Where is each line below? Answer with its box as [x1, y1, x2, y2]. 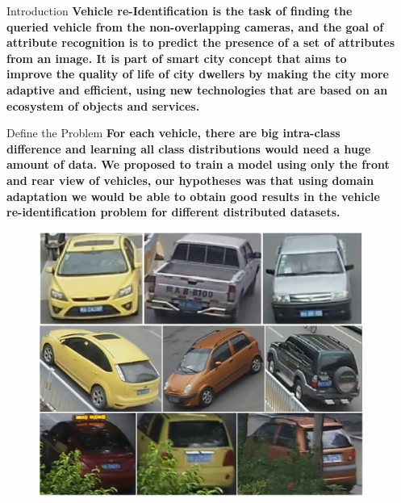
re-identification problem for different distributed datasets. [6, 203, 340, 220]
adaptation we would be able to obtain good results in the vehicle [6, 187, 380, 204]
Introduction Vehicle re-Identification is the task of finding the [6, 2, 353, 19]
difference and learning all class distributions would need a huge [6, 140, 371, 157]
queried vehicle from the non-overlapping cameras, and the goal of [6, 18, 384, 35]
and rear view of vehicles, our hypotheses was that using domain [6, 171, 374, 188]
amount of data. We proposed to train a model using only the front [6, 156, 390, 173]
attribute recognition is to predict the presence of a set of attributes [6, 34, 395, 51]
